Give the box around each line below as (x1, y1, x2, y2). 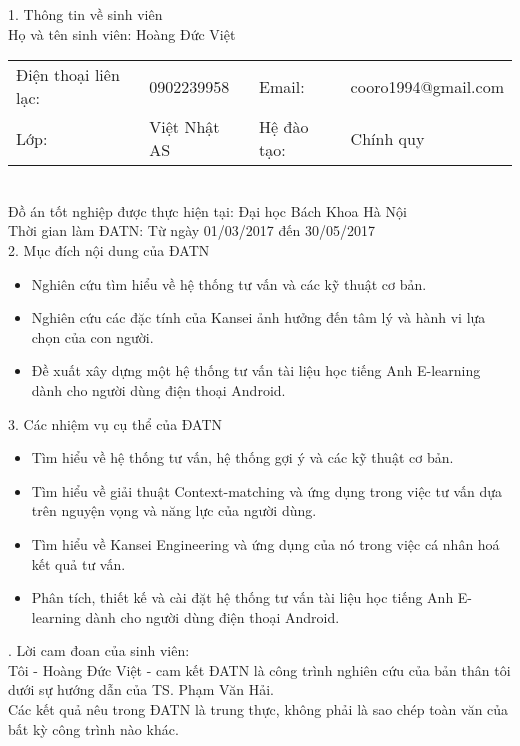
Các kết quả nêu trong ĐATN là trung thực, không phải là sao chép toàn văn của (8, 699, 509, 720)
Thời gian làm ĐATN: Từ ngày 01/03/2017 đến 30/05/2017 (8, 220, 375, 241)
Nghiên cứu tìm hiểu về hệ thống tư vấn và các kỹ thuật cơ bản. (31, 273, 427, 294)
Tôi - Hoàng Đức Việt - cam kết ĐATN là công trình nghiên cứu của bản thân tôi (8, 659, 511, 680)
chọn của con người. (31, 326, 154, 347)
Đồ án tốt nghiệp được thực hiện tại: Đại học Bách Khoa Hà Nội (8, 200, 407, 221)
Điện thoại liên (16, 63, 120, 87)
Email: (259, 74, 305, 98)
